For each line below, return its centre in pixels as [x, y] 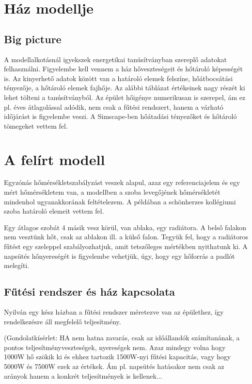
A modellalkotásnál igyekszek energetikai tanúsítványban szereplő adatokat [116, 59]
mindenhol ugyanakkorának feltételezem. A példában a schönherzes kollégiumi [120, 201]
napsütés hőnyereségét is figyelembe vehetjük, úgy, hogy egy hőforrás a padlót [119, 256]
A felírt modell [55, 159]
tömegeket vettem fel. [36, 125]
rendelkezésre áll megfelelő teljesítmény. [63, 321]
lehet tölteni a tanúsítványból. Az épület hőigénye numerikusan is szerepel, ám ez [125, 97]
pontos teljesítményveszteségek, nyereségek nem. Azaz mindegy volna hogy [115, 347]
